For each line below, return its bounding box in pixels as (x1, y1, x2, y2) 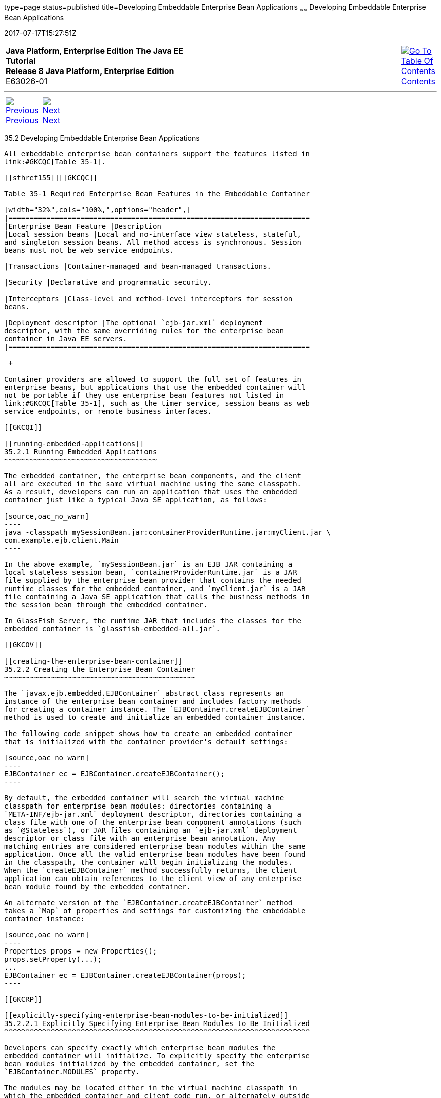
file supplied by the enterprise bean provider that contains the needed (4, 576, 302, 584)
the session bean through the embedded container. (4, 600, 208, 609)
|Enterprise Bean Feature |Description (4, 222, 161, 230)
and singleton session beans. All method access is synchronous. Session (4, 238, 302, 246)
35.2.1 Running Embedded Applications (4, 447, 157, 456)
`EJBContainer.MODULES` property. (4, 1067, 140, 1076)
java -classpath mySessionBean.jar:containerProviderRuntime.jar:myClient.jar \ (4, 528, 331, 536)
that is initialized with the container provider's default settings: (4, 737, 288, 746)
